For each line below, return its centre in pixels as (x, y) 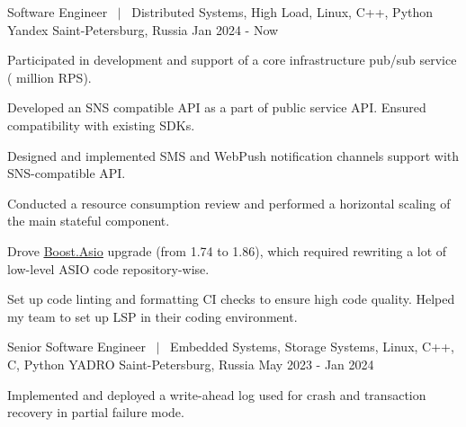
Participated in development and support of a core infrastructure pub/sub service (232, 60)
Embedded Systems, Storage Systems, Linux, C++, (312, 347)
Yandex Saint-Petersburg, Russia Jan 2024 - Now (143, 29)
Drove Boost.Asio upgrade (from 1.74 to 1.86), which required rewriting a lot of (227, 250)
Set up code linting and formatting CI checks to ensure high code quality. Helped (231, 299)
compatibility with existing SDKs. (101, 125)
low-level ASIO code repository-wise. (108, 268)
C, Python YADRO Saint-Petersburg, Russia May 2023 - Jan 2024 (191, 364)
